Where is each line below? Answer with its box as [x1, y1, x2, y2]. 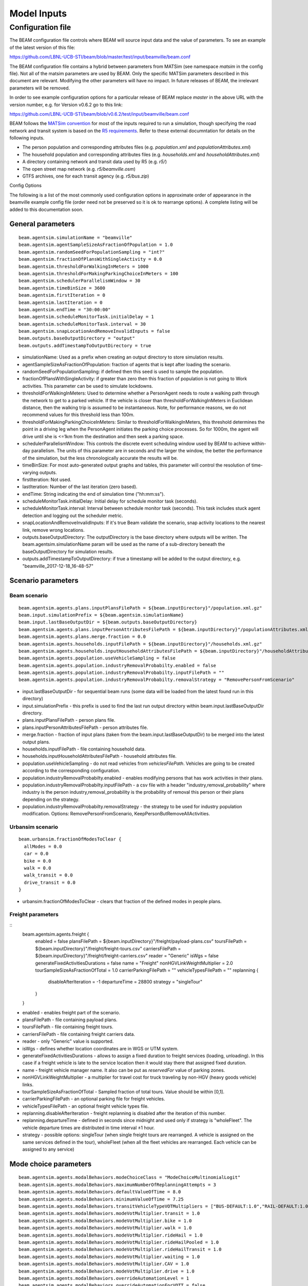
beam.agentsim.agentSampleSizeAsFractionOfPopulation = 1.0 [18, 242, 173, 248]
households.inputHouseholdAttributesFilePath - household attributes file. [22, 753, 177, 759]
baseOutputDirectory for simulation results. [22, 548, 114, 555]
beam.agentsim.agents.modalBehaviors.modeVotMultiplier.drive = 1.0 [18, 1268, 195, 1274]
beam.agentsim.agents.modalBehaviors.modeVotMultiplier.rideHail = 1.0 [18, 1232, 203, 1238]
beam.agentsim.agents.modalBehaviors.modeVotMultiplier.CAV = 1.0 [18, 1261, 189, 1267]
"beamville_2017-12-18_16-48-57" [22, 563, 93, 569]
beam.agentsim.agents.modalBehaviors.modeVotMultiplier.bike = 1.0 [18, 1218, 192, 1224]
